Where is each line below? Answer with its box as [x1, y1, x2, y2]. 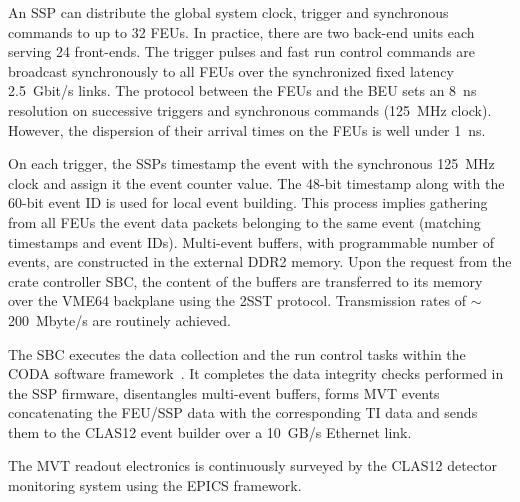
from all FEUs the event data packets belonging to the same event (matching [8, 211, 481, 232]
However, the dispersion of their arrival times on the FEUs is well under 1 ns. [8, 119, 486, 140]
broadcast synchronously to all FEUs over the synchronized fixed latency [8, 60, 454, 81]
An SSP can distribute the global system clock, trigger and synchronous [8, 2, 449, 22]
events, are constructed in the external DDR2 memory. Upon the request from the [8, 251, 512, 272]
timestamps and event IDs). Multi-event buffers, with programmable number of [8, 231, 494, 252]
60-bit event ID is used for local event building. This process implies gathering [8, 192, 488, 213]
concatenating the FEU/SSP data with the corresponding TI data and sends [8, 402, 478, 423]
